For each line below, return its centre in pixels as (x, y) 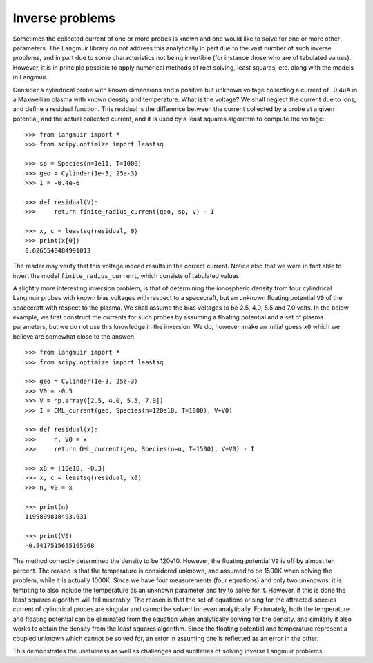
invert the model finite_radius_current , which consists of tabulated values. (127, 275)
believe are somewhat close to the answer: (74, 336)
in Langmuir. (30, 77)
